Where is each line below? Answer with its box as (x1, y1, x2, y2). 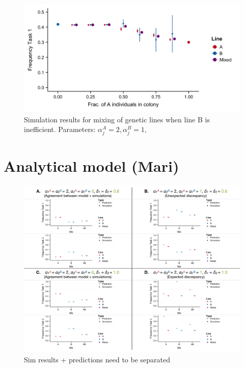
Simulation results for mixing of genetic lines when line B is (24, 114, 210, 124)
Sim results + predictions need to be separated (24, 354, 171, 364)
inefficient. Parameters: (24, 124, 96, 135)
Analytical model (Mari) (4, 155, 179, 176)
